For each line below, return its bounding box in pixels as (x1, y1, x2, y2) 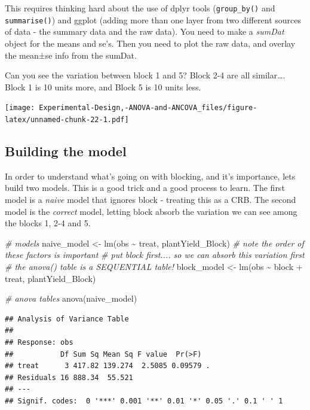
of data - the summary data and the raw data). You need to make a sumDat (5, 25, 284, 38)
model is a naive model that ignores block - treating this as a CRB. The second (5, 193, 296, 205)
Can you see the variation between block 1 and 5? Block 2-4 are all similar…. (5, 69, 286, 81)
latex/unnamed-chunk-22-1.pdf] (5, 115, 129, 124)
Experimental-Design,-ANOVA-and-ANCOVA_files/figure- (39, 104, 257, 113)
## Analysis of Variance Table (5, 314, 129, 323)
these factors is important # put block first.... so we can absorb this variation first (5, 248, 305, 261)
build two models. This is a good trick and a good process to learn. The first (5, 181, 285, 194)
